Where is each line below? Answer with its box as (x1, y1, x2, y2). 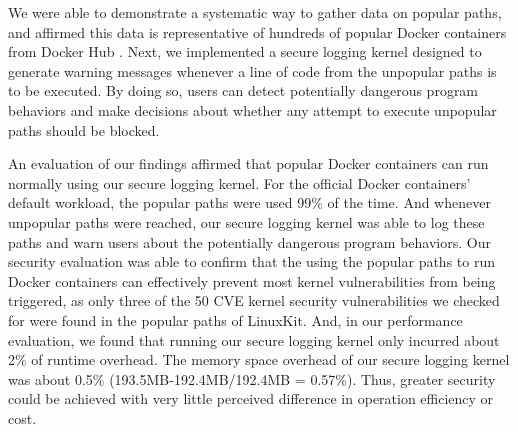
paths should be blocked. (8, 119, 160, 140)
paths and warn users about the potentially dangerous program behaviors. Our (8, 231, 491, 252)
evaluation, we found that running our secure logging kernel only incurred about (8, 329, 500, 350)
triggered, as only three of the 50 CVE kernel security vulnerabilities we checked (8, 290, 500, 311)
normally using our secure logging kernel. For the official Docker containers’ (8, 172, 471, 193)
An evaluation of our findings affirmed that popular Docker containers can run (8, 153, 489, 174)
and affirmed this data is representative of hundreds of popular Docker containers (8, 21, 507, 42)
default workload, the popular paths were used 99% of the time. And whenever (8, 192, 491, 213)
